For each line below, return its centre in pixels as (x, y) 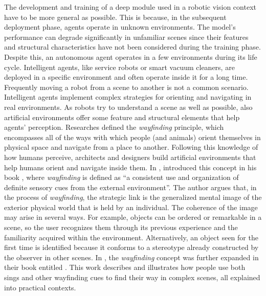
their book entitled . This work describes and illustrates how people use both (125, 267)
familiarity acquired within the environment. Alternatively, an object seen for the (131, 237)
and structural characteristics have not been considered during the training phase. (132, 47)
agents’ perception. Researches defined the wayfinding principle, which (114, 127)
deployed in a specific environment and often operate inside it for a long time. (126, 77)
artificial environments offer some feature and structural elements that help (122, 117)
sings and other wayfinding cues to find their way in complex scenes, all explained (132, 277)
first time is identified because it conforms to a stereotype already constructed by (131, 247)
